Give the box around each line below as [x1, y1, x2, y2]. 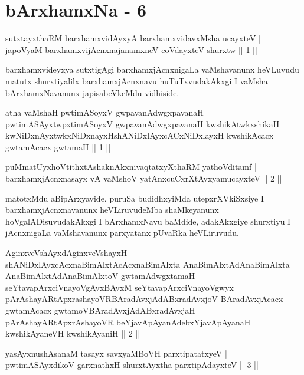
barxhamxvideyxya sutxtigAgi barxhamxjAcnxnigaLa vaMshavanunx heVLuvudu [5, 63, 299, 75]
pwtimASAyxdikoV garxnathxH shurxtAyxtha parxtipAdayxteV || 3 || [5, 358, 259, 371]
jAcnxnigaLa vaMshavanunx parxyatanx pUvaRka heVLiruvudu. [5, 226, 239, 239]
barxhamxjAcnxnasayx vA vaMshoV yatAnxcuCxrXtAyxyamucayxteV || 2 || [5, 172, 282, 185]
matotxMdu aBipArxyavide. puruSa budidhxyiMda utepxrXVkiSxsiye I [5, 192, 264, 204]
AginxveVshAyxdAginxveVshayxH [5, 246, 128, 259]
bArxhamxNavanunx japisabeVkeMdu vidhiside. [5, 86, 179, 98]
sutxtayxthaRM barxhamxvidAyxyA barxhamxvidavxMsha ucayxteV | [5, 32, 261, 44]
